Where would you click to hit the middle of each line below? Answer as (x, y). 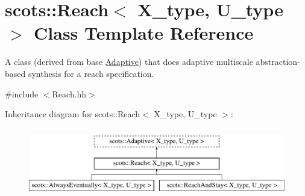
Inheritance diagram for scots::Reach (73, 114)
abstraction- (278, 62)
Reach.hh (69, 93)
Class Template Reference (144, 33)
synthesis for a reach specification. (91, 73)
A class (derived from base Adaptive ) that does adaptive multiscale (129, 62)
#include (22, 93)
